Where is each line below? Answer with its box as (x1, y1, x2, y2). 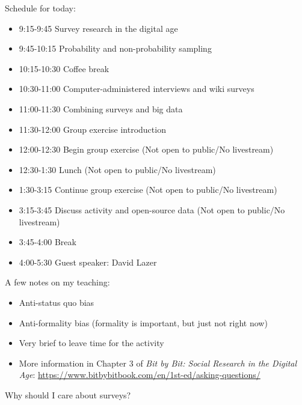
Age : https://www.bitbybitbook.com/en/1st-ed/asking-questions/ (19, 368, 260, 381)
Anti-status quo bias (19, 296, 94, 308)
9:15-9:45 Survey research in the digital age (19, 22, 178, 34)
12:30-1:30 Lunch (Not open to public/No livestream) (19, 163, 216, 175)
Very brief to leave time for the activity (19, 336, 164, 349)
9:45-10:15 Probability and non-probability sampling (19, 42, 212, 55)
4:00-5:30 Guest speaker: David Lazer (19, 255, 157, 268)
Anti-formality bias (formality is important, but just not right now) (19, 316, 268, 329)
